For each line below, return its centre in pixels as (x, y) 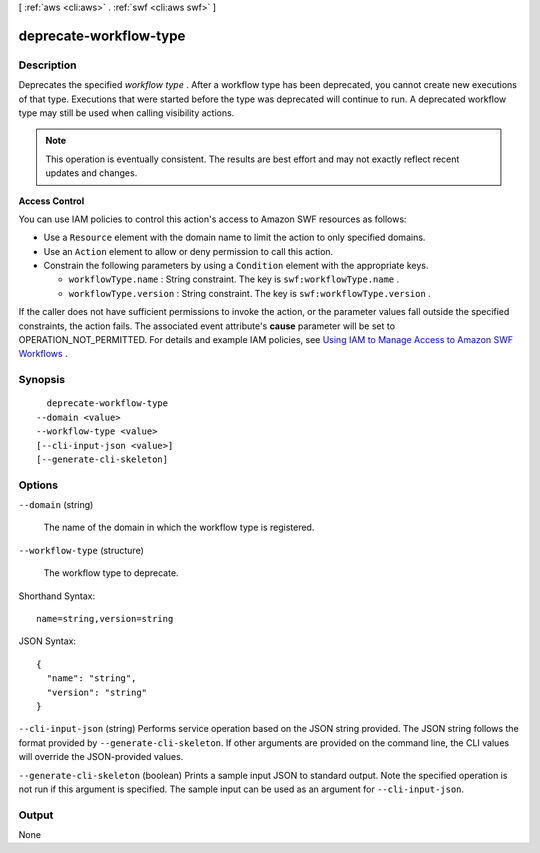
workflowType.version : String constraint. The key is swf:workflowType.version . (250, 293)
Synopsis (41, 380)
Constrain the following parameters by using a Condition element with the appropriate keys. (236, 266)
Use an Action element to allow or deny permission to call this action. (188, 251)
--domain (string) (56, 505)
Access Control (51, 201)
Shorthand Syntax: (56, 596)
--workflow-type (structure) (81, 550)
